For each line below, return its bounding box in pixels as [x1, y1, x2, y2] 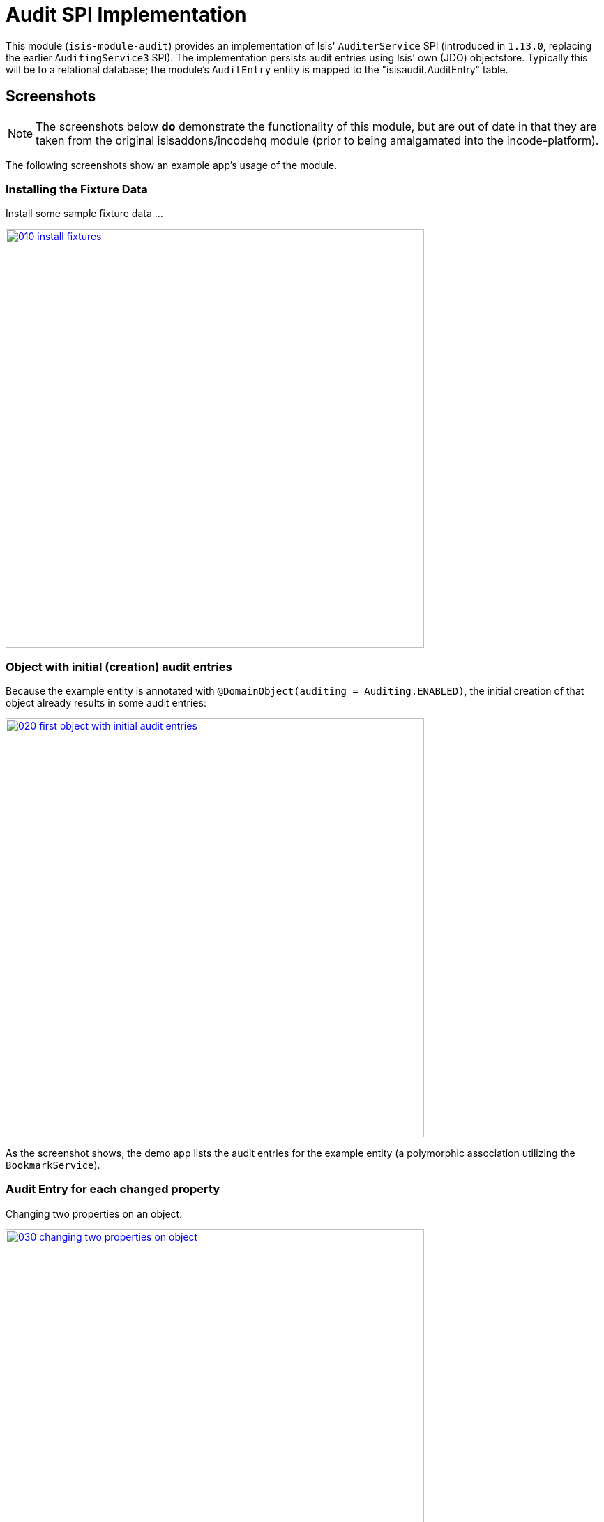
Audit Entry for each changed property [6, 1182, 220, 1197]
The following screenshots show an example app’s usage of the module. [6, 158, 338, 171]
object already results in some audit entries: [6, 697, 206, 709]
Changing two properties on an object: [6, 1207, 183, 1220]
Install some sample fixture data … [6, 207, 163, 220]
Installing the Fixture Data [6, 182, 148, 196]
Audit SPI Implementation [6, 3, 247, 27]
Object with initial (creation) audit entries [6, 659, 232, 674]
